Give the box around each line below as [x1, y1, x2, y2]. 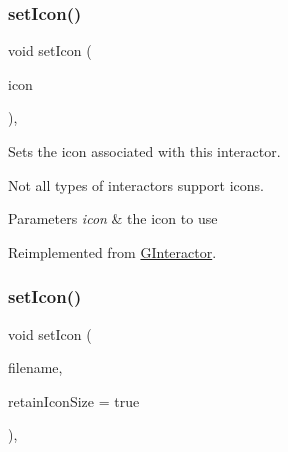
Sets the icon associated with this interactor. [8, 141, 281, 161]
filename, [8, 357, 63, 378]
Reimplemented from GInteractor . [8, 241, 217, 262]
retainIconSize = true [8, 390, 140, 411]
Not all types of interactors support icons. [8, 174, 264, 195]
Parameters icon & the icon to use [8, 208, 218, 229]
